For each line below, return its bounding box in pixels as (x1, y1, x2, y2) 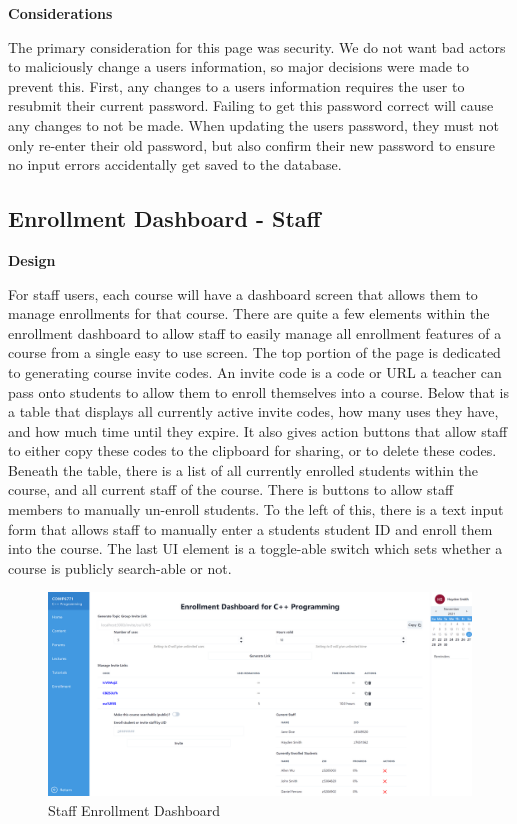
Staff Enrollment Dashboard (48, 799, 221, 820)
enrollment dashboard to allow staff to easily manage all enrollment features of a (8, 322, 502, 343)
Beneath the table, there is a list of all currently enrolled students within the (8, 459, 479, 480)
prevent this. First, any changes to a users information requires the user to (8, 75, 465, 96)
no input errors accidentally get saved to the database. (8, 154, 342, 175)
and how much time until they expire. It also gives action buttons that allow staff (8, 420, 508, 441)
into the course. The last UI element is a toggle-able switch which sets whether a (8, 538, 503, 559)
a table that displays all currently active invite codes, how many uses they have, (8, 401, 499, 422)
